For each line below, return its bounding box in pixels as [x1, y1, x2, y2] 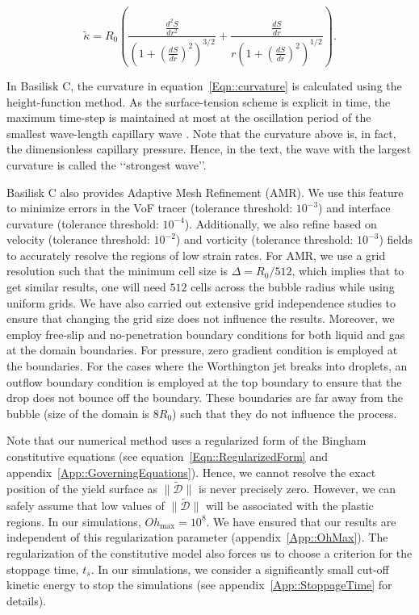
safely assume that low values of [6, 497, 165, 514]
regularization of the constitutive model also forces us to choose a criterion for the [6, 545, 413, 561]
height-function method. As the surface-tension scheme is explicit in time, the [6, 93, 391, 110]
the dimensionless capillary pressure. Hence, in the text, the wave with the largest [6, 140, 412, 157]
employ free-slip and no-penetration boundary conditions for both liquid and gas [6, 325, 405, 342]
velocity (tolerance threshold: [6, 231, 150, 248]
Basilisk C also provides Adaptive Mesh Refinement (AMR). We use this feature [6, 183, 404, 200]
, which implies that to [291, 262, 404, 279]
